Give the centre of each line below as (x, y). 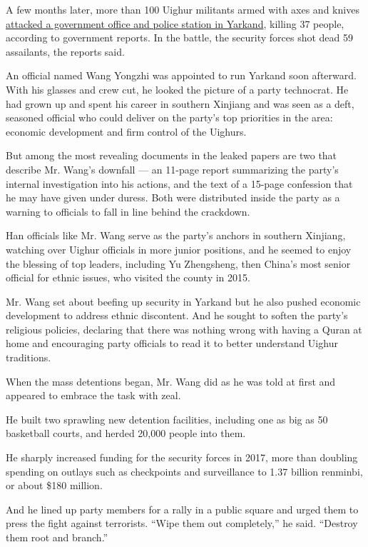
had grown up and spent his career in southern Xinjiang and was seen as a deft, (180, 103)
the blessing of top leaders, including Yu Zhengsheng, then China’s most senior (178, 263)
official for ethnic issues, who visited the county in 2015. (128, 277)
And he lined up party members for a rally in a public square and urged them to (182, 509)
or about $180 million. (54, 485)
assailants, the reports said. (65, 51)
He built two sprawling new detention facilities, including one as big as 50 (167, 419)
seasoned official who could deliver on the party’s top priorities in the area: (169, 117)
